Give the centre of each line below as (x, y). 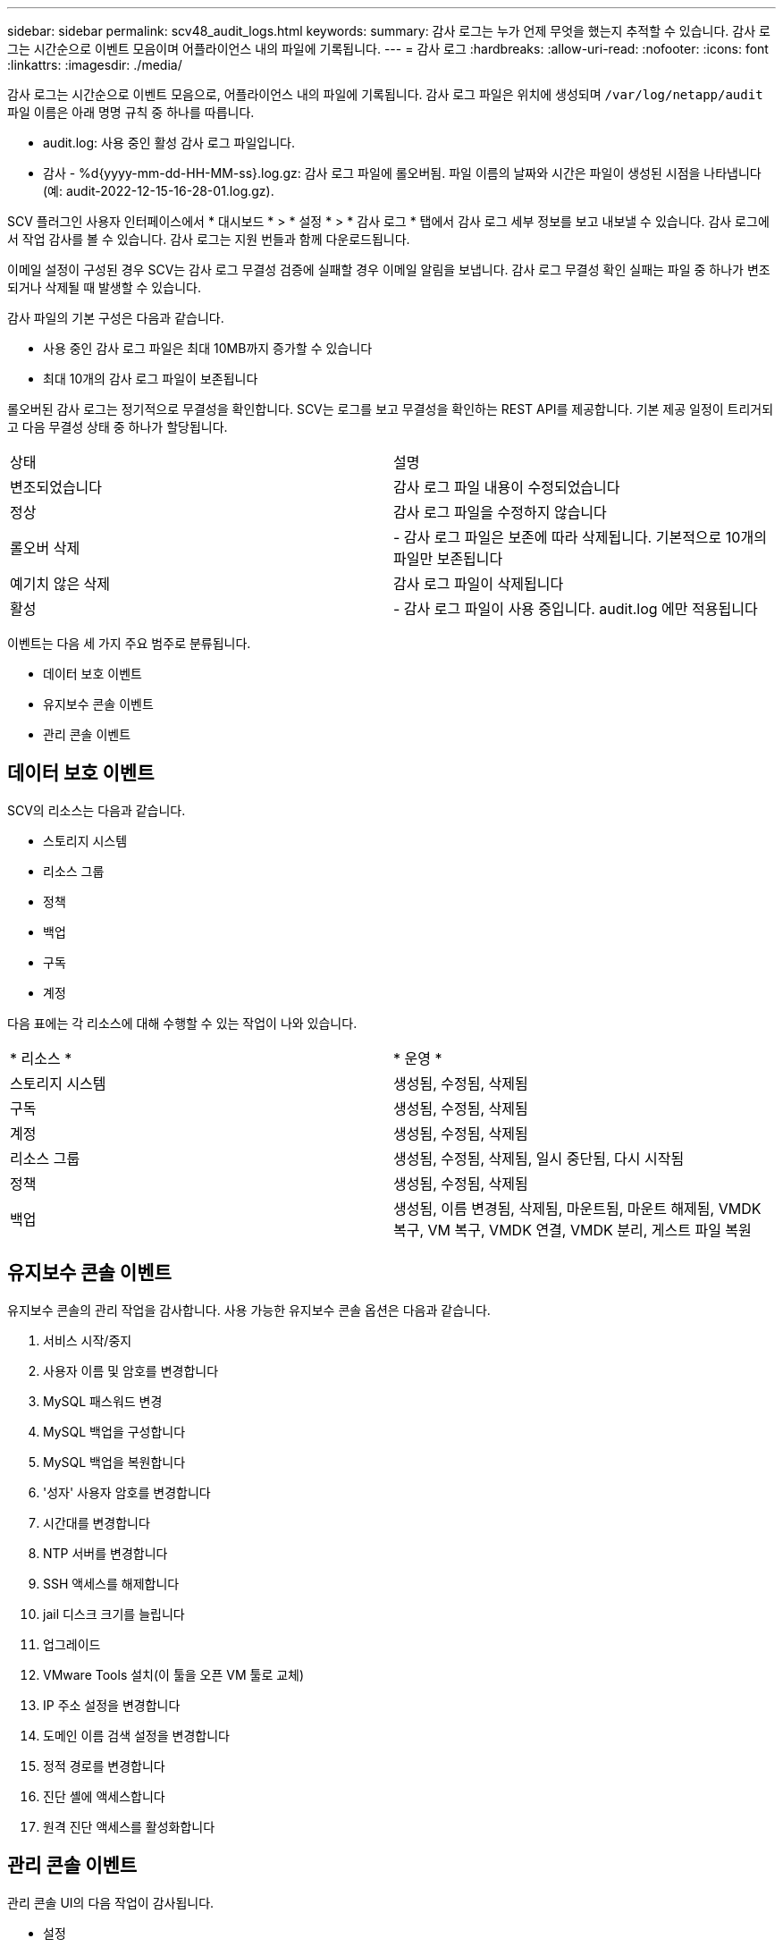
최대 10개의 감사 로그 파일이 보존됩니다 (151, 379)
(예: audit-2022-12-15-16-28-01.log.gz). (159, 191)
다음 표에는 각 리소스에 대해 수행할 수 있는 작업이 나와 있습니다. (182, 1023)
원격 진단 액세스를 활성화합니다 (129, 1826)
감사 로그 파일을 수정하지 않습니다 (500, 512)
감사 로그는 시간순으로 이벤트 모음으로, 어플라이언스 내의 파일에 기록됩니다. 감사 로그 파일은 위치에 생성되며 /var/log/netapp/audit (385, 94)
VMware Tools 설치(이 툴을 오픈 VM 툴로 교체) (174, 1674)
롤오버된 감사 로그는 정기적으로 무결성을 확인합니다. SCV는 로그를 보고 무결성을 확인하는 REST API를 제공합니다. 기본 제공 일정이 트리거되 (391, 409)
